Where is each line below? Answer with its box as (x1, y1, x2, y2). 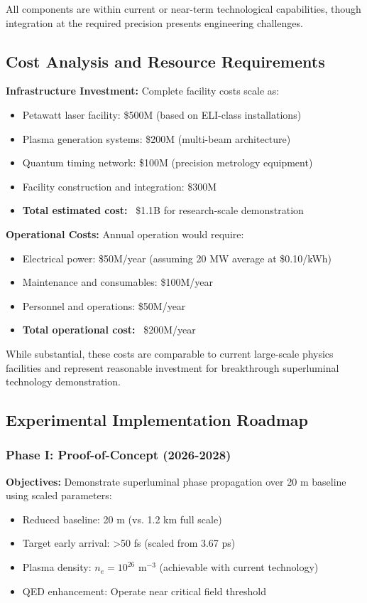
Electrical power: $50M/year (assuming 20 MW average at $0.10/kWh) (22, 250, 332, 265)
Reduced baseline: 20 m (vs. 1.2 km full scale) (22, 511, 222, 526)
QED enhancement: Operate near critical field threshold (22, 583, 267, 598)
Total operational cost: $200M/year (22, 322, 196, 337)
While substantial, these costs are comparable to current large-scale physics (6, 346, 334, 361)
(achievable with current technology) (159, 560, 319, 575)
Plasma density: (22, 560, 92, 575)
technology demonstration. (6, 374, 121, 389)
